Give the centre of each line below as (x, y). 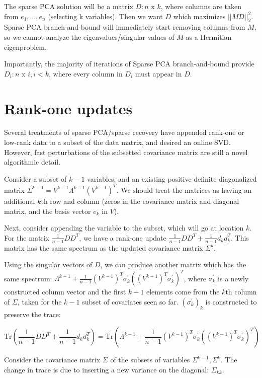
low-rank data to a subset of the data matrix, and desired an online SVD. (117, 142)
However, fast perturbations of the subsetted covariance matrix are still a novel (126, 152)
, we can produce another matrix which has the (173, 264)
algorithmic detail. (32, 162)
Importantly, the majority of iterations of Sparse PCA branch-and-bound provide (129, 64)
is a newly (233, 278)
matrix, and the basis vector (48, 211)
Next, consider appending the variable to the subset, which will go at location (124, 228)
